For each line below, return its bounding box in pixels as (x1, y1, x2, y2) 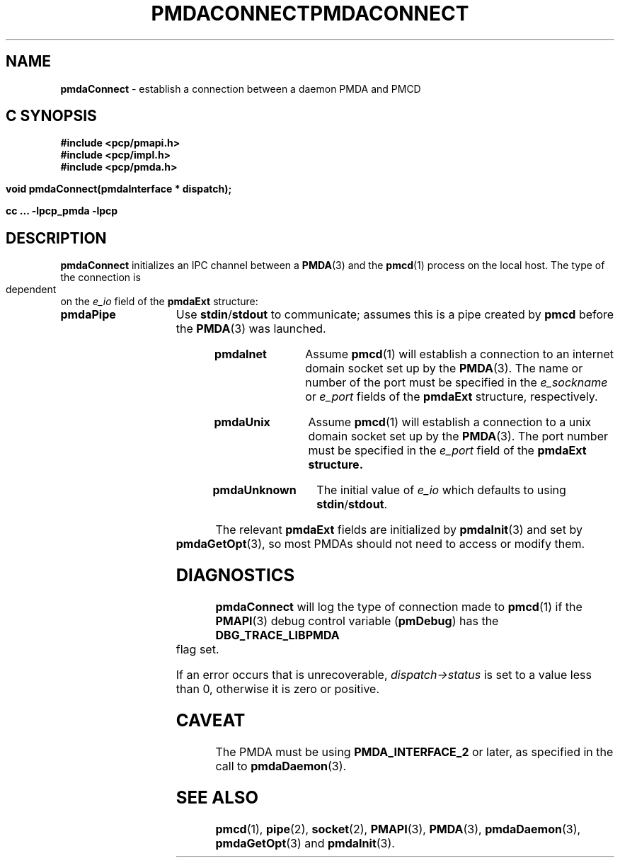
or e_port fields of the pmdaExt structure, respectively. (305, 389, 598, 404)
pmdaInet (214, 347, 267, 362)
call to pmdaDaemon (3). (215, 758, 347, 773)
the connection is (60, 271, 141, 284)
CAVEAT (176, 710, 246, 731)
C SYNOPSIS (6, 107, 97, 125)
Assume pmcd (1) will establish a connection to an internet (305, 347, 614, 362)
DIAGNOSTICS (176, 565, 295, 586)
